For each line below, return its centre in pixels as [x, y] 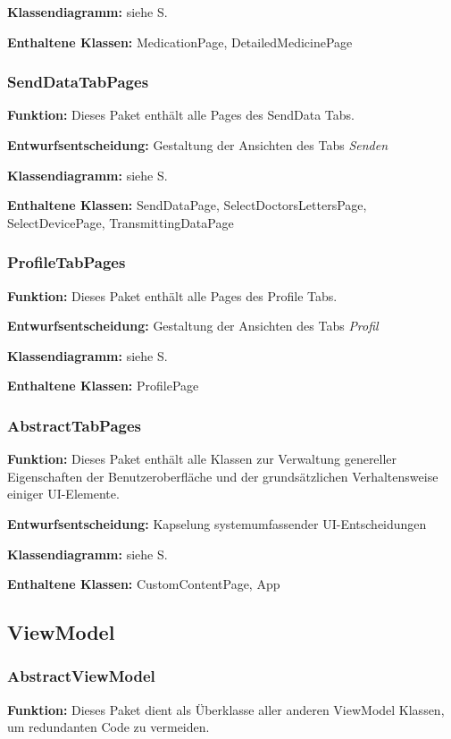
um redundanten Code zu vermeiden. [109, 727]
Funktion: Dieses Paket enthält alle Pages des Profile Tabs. [172, 295]
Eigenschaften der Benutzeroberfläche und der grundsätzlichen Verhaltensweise [223, 476]
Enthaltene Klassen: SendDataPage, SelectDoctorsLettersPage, [187, 205]
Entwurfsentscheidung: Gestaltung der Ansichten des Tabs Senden [198, 145]
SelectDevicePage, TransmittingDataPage [121, 222]
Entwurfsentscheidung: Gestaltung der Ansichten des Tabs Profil [193, 326]
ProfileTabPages [67, 262]
